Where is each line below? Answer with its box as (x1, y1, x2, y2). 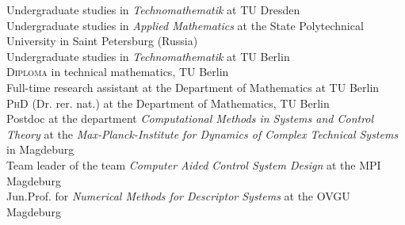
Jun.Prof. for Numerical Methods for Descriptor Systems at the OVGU (6, 188, 350, 204)
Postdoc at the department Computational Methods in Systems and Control (6, 110, 374, 127)
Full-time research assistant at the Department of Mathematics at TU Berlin (6, 78, 380, 95)
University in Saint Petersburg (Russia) (6, 32, 198, 49)
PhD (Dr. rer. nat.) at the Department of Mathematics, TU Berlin (6, 94, 330, 111)
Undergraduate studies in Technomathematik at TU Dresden (6, 2, 300, 17)
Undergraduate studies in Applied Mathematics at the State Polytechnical (6, 17, 364, 33)
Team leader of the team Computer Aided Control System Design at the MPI (6, 156, 381, 173)
